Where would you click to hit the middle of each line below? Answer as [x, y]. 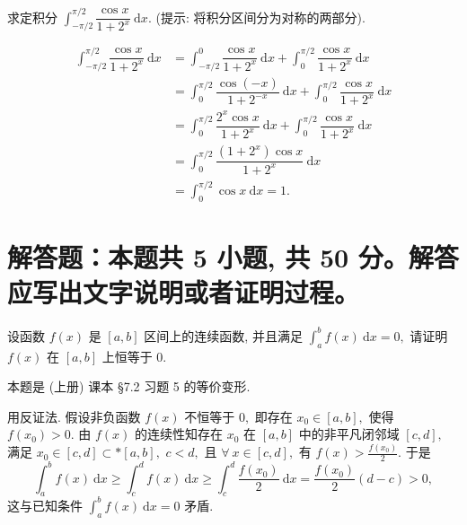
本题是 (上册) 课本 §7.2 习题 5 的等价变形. [129, 386]
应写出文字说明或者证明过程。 [184, 292]
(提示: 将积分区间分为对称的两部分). [260, 17]
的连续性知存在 [178, 434]
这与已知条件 [45, 505]
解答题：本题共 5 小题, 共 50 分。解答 [233, 257]
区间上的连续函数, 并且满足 [223, 335]
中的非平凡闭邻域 [349, 434]
